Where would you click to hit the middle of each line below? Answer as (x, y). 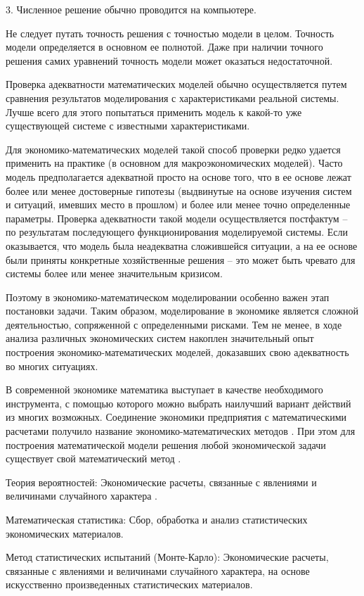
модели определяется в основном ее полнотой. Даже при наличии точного (164, 47)
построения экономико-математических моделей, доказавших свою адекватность (177, 352)
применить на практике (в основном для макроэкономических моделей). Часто (174, 163)
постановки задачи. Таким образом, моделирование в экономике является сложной (182, 311)
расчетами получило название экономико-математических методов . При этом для (181, 431)
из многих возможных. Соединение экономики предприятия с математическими (176, 417)
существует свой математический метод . (93, 458)
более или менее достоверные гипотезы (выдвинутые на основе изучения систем (179, 190)
